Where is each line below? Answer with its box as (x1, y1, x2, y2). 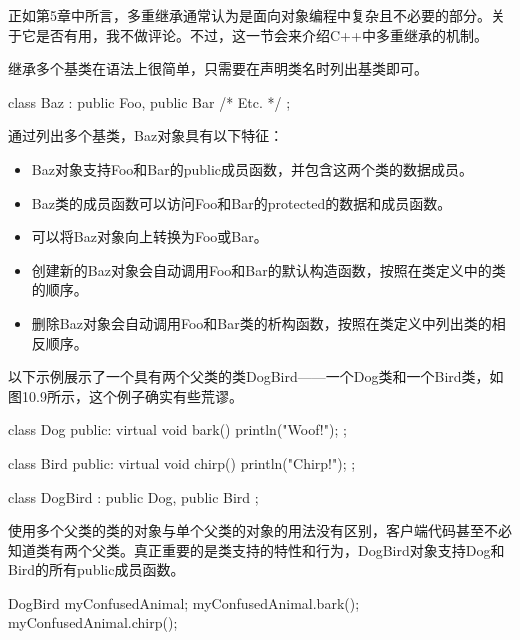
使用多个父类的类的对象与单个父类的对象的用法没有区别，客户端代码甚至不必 (8, 520, 512, 541)
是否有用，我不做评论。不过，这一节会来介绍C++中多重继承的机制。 (35, 24, 488, 45)
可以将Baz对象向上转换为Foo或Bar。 (31, 226, 268, 247)
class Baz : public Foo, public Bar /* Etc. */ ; (8, 91, 291, 112)
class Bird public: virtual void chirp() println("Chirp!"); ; (8, 452, 356, 473)
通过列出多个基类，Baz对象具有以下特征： (8, 125, 284, 146)
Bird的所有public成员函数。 (8, 559, 185, 580)
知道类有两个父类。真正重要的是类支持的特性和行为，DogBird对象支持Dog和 (8, 539, 505, 560)
